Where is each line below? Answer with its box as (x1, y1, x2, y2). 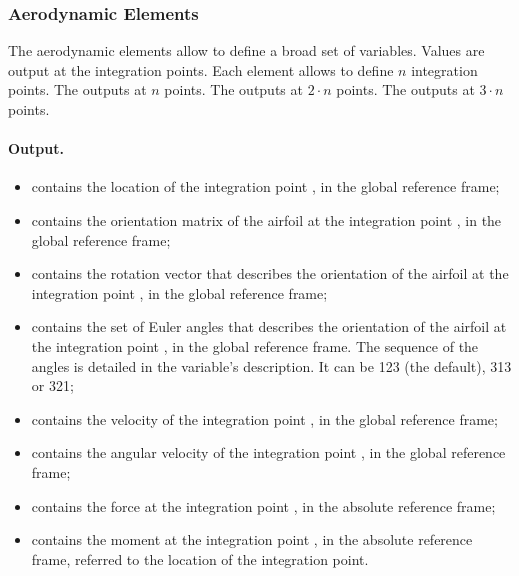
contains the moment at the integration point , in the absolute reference (31, 529, 473, 550)
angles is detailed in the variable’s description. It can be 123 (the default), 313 (31, 355, 512, 376)
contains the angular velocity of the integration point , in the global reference (31, 442, 506, 463)
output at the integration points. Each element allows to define (8, 59, 394, 80)
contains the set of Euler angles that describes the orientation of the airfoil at (31, 316, 507, 337)
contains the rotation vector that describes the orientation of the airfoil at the (31, 263, 509, 284)
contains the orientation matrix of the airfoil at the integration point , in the (31, 209, 502, 230)
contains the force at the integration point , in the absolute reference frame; (31, 495, 496, 516)
